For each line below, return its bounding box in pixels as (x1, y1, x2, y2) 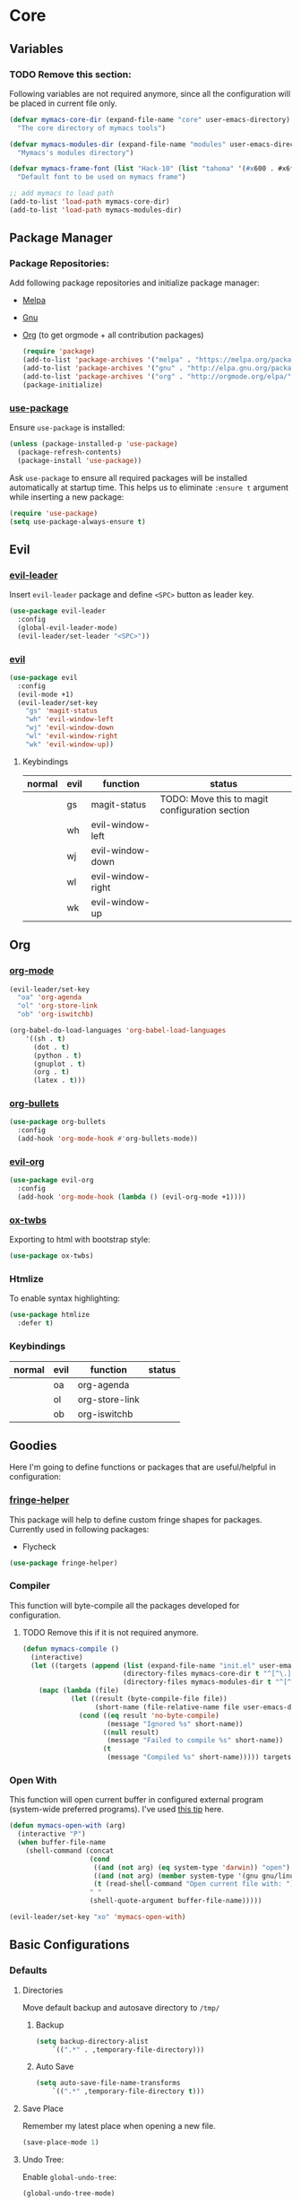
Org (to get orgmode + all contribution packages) (21, 329, 204, 341)
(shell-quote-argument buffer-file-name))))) (89, 1897, 262, 1906)
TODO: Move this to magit (159, 792, 269, 805)
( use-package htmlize (9, 1311, 90, 1320)
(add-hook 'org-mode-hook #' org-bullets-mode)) (17, 1134, 199, 1144)
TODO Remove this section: (9, 68, 132, 81)
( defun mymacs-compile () (21, 1644, 119, 1654)
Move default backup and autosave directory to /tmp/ (21, 2002, 220, 2012)
